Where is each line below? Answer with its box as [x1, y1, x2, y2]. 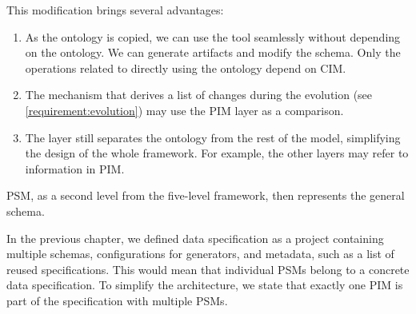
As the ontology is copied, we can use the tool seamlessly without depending [25, 28, 401, 45]
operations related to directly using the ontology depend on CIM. [25, 59, 346, 76]
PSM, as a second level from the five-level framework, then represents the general [6, 187, 405, 204]
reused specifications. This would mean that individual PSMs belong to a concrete [6, 260, 410, 277]
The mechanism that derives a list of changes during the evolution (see [25, 86, 373, 103]
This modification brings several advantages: [6, 2, 224, 18]
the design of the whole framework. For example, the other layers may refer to [25, 145, 409, 161]
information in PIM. [25, 160, 125, 177]
